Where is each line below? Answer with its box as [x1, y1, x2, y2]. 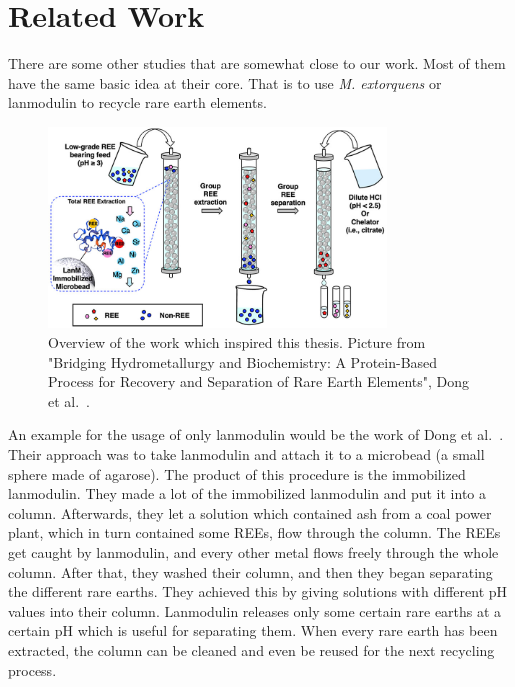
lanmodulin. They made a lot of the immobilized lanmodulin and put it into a [8, 483, 487, 504]
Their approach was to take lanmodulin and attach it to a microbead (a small [8, 444, 485, 465]
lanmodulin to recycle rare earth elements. [8, 92, 267, 113]
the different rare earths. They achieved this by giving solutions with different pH [8, 581, 508, 602]
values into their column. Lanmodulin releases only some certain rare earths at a [8, 600, 502, 621]
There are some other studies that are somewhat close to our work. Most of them [8, 53, 506, 74]
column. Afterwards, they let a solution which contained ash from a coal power [8, 502, 492, 523]
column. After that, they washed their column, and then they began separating [8, 561, 493, 582]
